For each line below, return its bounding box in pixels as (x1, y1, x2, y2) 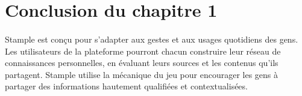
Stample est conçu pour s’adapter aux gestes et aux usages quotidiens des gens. (5, 32, 298, 45)
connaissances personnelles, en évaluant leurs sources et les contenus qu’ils (5, 56, 278, 69)
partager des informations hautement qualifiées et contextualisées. (5, 80, 248, 92)
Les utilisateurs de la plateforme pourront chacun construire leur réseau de (5, 44, 281, 57)
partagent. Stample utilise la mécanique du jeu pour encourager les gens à (5, 68, 278, 80)
